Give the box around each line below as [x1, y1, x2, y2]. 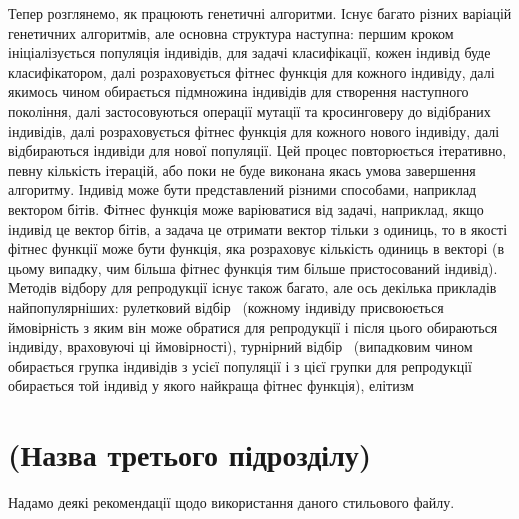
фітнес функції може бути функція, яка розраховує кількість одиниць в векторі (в [8, 238, 505, 259]
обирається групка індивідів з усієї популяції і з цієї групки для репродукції [8, 355, 472, 376]
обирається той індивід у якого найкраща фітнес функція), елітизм [8, 375, 414, 396]
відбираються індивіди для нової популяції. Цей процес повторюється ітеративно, [8, 140, 507, 161]
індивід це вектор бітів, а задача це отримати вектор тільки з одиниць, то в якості [8, 218, 508, 239]
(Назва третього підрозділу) [8, 434, 372, 475]
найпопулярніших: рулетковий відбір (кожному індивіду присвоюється [8, 296, 444, 317]
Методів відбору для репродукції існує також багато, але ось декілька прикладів [8, 277, 497, 298]
